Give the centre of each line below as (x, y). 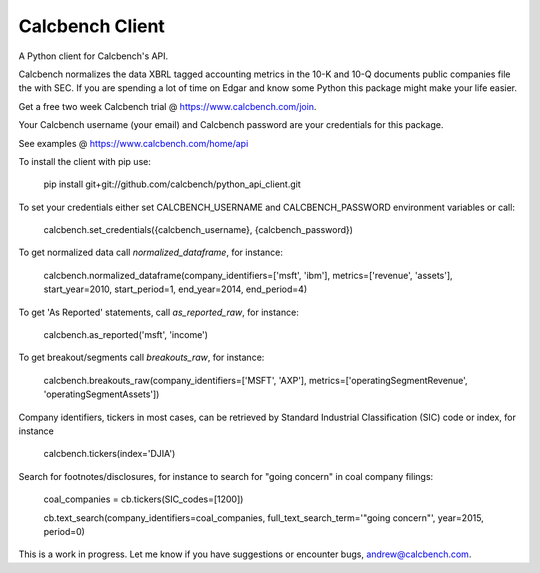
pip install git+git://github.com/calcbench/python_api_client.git (172, 184)
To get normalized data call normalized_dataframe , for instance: (151, 252)
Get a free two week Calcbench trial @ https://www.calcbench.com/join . (167, 106)
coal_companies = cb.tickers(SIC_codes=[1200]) (143, 499)
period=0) (64, 531)
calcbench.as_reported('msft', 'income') (126, 335)
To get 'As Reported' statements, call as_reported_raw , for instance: (158, 312)
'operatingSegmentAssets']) (101, 394)
